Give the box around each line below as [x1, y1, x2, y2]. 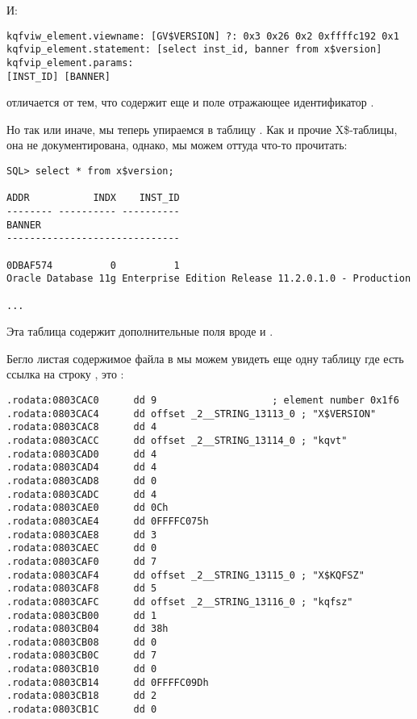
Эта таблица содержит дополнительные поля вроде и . [6, 323, 273, 340]
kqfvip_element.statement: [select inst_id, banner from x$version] [6, 44, 382, 56]
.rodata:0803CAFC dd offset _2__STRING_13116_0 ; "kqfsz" [6, 596, 353, 608]
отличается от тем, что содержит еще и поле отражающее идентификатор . [6, 94, 374, 111]
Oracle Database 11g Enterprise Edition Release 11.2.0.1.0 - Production [6, 273, 411, 285]
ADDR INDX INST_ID [6, 192, 180, 204]
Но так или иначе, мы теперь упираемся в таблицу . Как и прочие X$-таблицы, [6, 120, 398, 137]
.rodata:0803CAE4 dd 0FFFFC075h [6, 515, 209, 527]
